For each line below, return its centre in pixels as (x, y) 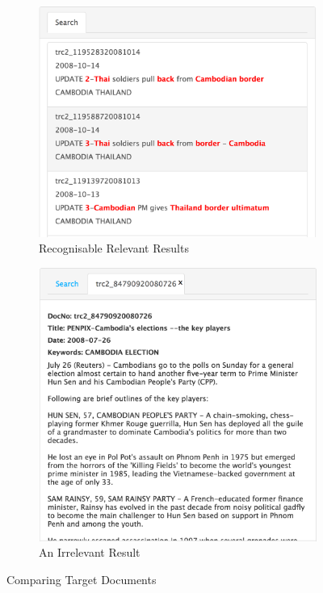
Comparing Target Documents (82, 579)
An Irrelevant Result (90, 552)
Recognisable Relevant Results (114, 248)
